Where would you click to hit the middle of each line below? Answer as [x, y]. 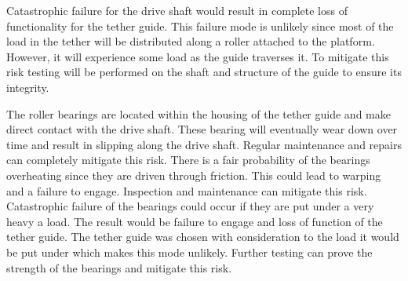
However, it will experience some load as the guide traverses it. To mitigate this [198, 56]
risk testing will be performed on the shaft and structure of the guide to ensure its [204, 72]
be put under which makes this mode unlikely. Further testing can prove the [189, 252]
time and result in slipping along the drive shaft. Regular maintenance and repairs [204, 144]
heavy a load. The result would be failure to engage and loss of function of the [195, 221]
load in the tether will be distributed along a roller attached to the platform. [191, 41]
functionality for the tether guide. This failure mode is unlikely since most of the [200, 26]
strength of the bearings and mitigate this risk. [119, 267]
